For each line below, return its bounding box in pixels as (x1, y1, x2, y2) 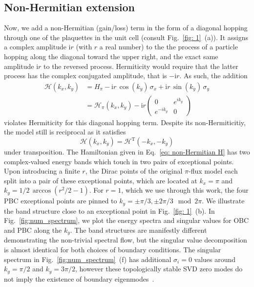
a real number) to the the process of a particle (99, 42, 238, 52)
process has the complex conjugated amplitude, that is (4, 70, 167, 81)
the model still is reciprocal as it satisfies (4, 127, 126, 137)
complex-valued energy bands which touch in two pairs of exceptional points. (4, 156, 234, 166)
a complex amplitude (4, 42, 66, 52)
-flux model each (189, 166, 238, 176)
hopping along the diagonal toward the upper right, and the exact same (4, 51, 218, 61)
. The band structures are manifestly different (70, 225, 207, 235)
